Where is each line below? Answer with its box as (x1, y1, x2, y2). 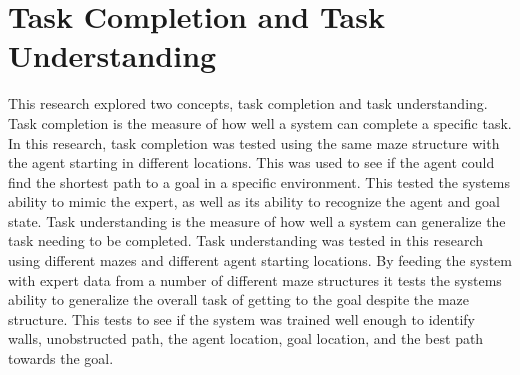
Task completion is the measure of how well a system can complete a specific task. (8, 112, 512, 133)
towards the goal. (8, 348, 114, 369)
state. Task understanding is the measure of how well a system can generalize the (8, 210, 506, 231)
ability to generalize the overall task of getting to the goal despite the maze (8, 289, 470, 310)
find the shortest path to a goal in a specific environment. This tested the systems (8, 171, 510, 192)
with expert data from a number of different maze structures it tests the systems (8, 269, 502, 290)
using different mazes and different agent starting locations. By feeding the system (8, 250, 512, 271)
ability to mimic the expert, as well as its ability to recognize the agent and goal (8, 191, 500, 212)
